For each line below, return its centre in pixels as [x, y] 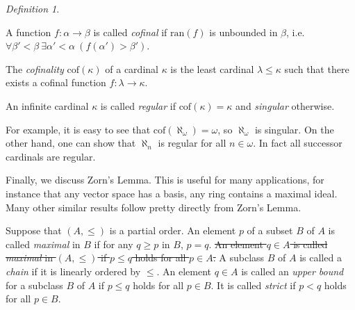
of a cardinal [132, 68]
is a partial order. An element [173, 230]
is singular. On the [294, 129]
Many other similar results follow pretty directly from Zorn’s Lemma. [154, 207]
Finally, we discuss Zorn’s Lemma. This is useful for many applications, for [165, 180]
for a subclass [34, 285]
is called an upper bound [292, 271]
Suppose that [34, 230]
